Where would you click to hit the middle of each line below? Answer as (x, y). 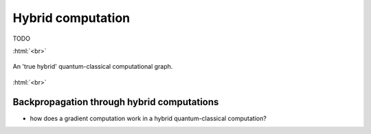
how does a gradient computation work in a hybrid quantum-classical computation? (148, 118)
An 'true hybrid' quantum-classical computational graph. (93, 67)
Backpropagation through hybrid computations (116, 102)
